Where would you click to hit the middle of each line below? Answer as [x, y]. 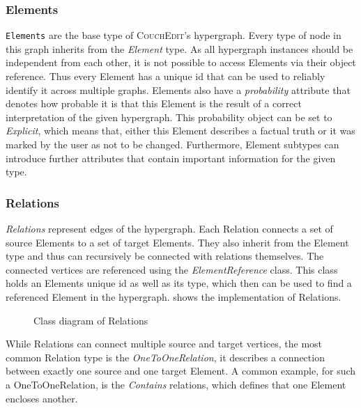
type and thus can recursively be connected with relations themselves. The [165, 256]
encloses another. [42, 398]
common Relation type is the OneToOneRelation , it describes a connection [165, 357]
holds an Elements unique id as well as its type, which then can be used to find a [179, 283]
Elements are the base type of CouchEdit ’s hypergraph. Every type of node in [174, 35]
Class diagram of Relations [91, 320]
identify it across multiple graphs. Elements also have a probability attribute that [178, 89]
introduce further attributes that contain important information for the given [171, 158]
